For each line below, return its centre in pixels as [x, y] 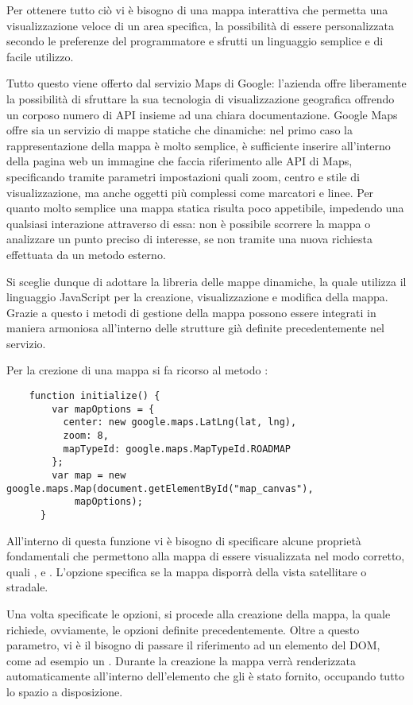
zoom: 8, [86, 436]
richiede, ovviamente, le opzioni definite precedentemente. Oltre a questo [183, 629]
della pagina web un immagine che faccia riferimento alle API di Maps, [179, 161]
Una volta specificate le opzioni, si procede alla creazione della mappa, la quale [199, 614]
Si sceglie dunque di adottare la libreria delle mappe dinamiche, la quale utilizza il [206, 281]
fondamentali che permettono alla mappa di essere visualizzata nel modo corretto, [206, 556]
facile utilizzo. [40, 56]
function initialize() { [95, 396]
